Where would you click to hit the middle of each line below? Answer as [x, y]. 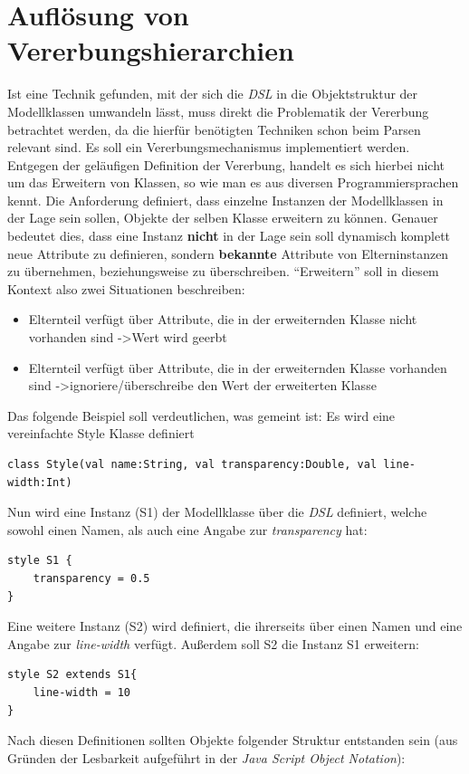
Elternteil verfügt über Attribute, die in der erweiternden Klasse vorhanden [238, 367]
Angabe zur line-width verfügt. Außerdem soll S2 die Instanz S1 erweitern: [213, 643]
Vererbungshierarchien [151, 50]
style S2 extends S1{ [72, 675]
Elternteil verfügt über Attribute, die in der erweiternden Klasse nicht [223, 319]
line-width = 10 [82, 692]
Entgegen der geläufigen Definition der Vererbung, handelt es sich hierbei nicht [226, 164]
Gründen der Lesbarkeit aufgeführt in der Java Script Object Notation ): [206, 757]
